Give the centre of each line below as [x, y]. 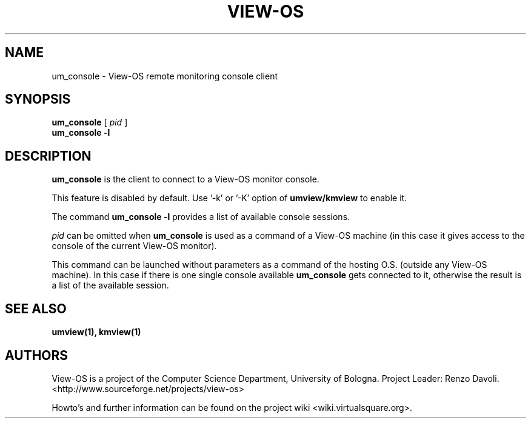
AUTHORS [37, 355]
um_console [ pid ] [90, 122]
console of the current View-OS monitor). [134, 246]
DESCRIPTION [48, 156]
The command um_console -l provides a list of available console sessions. [201, 217]
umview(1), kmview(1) [96, 332]
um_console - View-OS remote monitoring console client [165, 76]
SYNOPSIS [38, 99]
